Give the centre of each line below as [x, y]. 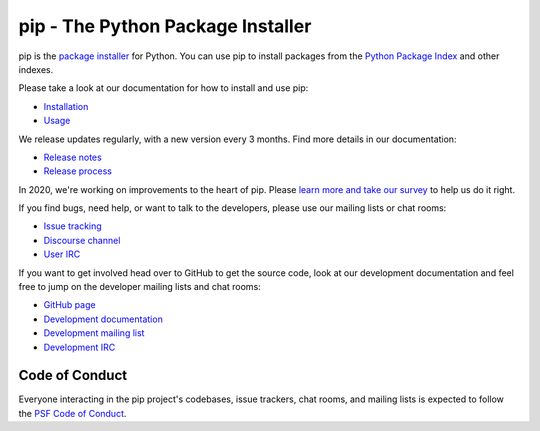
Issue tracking [72, 226]
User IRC [62, 254]
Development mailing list [94, 333]
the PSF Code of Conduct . [72, 413]
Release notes [72, 157]
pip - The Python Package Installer [165, 26]
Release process [77, 171]
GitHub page [69, 305]
